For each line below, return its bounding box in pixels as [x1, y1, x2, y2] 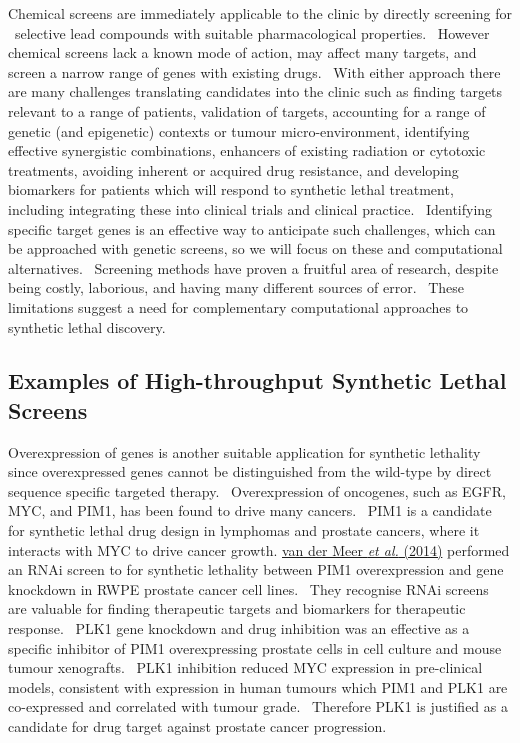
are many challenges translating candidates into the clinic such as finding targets [8, 81, 503, 102]
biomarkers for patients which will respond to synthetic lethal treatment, [8, 179, 454, 200]
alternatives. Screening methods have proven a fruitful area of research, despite [8, 257, 499, 278]
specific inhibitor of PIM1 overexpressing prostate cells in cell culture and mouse [8, 637, 502, 658]
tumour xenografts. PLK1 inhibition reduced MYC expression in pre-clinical [8, 657, 483, 678]
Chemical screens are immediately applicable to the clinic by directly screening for [8, 3, 512, 23]
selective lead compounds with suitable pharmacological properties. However [14, 22, 490, 43]
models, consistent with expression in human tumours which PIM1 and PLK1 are [8, 676, 508, 697]
